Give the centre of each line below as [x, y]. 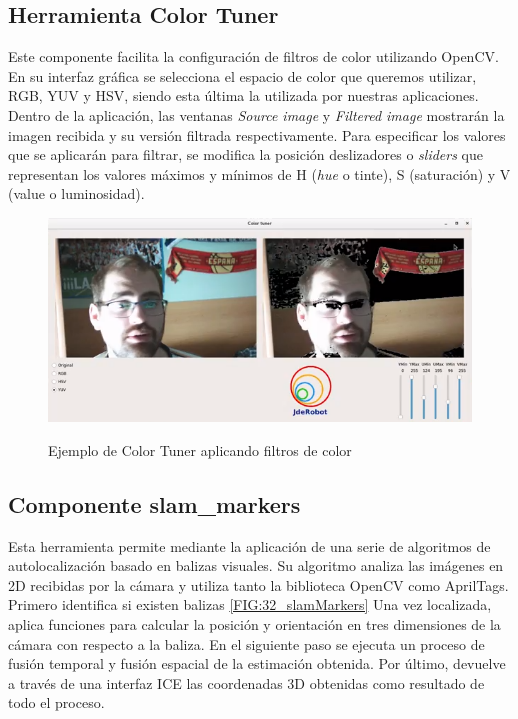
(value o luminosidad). [76, 193]
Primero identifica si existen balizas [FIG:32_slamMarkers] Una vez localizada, [250, 604]
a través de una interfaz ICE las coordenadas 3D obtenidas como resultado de [246, 682]
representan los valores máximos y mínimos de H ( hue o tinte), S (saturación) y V [259, 173]
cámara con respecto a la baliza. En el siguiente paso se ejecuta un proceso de [246, 643]
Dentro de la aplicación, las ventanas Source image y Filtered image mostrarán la [256, 114]
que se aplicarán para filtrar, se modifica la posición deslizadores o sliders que [245, 154]
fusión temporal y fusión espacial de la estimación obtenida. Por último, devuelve [257, 663]
